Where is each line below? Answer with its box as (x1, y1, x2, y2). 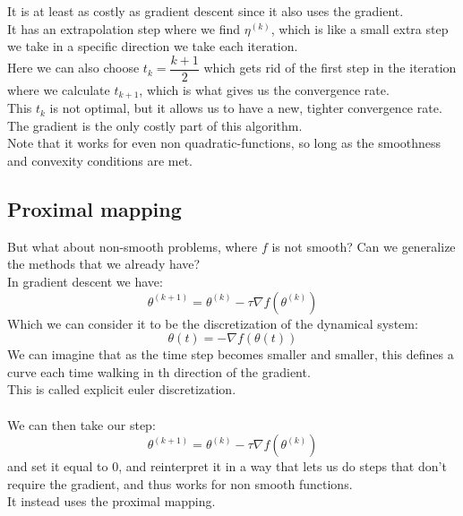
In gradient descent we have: (7, 272, 163, 291)
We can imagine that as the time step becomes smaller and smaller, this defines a (7, 345, 454, 364)
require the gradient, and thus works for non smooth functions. (7, 474, 353, 493)
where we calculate (7, 80, 110, 99)
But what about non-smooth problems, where (7, 236, 258, 255)
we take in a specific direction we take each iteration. (7, 37, 298, 56)
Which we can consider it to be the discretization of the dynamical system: (7, 314, 418, 332)
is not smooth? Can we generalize (271, 236, 456, 255)
